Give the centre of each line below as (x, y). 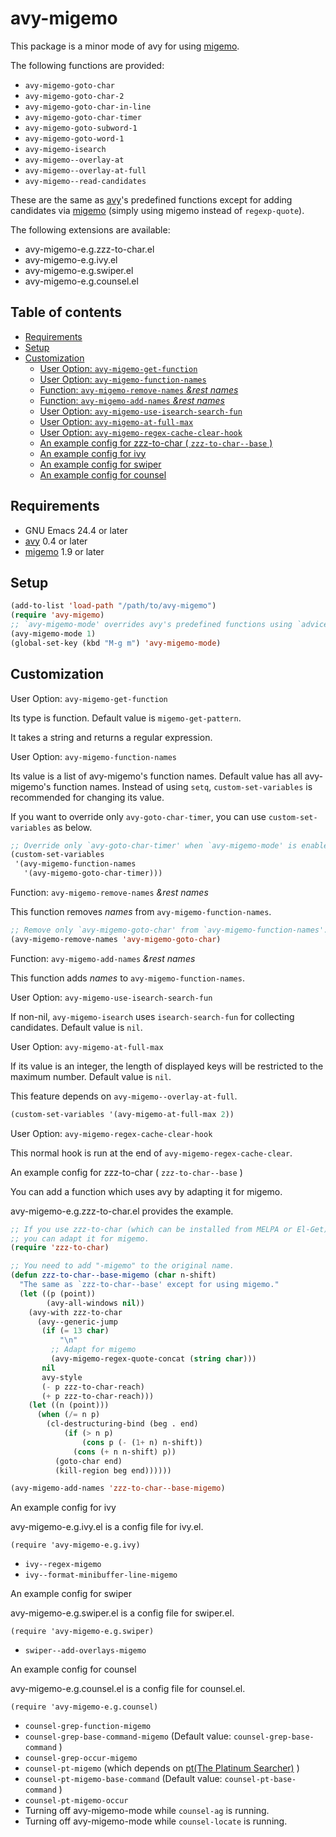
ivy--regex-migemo (63, 1565)
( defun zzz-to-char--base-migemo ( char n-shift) (113, 1275)
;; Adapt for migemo (93, 1350)
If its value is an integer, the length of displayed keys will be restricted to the (167, 1066)
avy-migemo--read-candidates (85, 181)
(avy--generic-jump (77, 1322)
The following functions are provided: (87, 65)
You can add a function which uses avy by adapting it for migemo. (146, 1191)
